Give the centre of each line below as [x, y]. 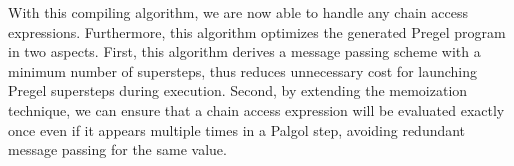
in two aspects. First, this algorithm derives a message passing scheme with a [244, 51]
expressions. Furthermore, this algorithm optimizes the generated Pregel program [257, 31]
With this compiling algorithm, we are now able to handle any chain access [238, 12]
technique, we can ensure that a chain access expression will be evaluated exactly [256, 109]
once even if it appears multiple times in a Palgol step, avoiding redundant [237, 129]
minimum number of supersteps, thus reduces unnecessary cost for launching [243, 70]
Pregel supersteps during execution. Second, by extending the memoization [238, 90]
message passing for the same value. [117, 149]
